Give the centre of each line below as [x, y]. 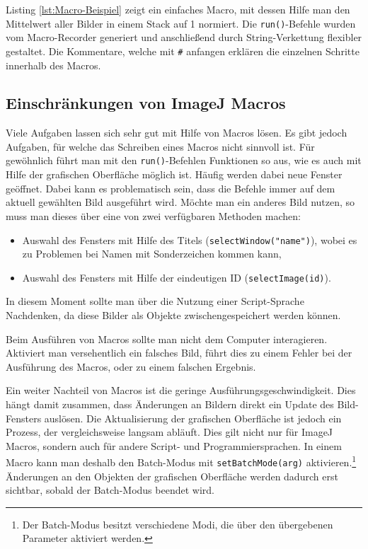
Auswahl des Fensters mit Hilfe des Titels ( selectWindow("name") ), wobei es [190, 239]
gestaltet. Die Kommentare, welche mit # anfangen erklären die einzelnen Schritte [183, 51]
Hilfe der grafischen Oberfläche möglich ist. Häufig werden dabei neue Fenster [174, 174]
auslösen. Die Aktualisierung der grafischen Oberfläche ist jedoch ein [193, 418]
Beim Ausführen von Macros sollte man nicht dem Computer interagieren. [167, 339]
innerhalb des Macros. [53, 65]
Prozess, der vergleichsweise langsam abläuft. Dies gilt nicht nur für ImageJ [169, 432]
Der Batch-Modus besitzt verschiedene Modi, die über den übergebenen [178, 524]
